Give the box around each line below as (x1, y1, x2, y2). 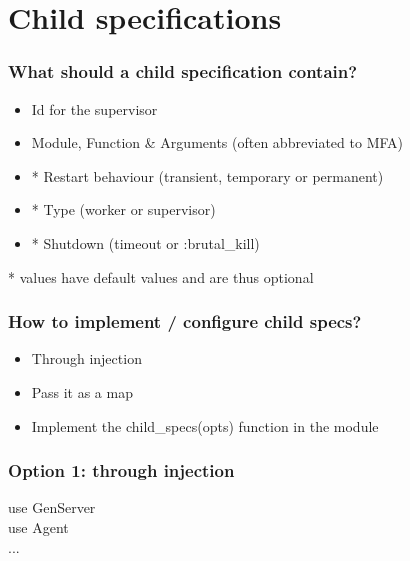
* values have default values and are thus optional (8, 266, 314, 287)
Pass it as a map (31, 381, 133, 402)
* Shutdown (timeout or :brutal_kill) (31, 232, 260, 253)
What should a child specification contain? (8, 59, 358, 84)
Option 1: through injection (8, 458, 235, 483)
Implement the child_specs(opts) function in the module (31, 415, 379, 436)
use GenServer (8, 497, 96, 518)
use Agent (8, 516, 69, 537)
